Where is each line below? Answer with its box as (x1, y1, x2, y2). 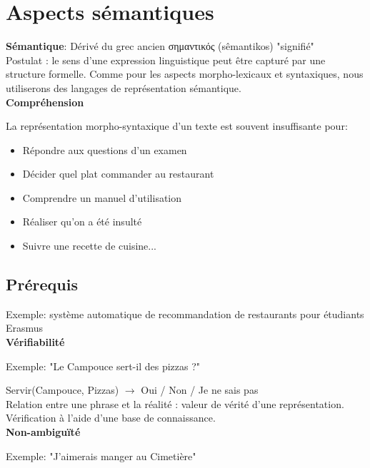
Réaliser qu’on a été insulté (22, 214, 142, 229)
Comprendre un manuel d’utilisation (22, 190, 182, 205)
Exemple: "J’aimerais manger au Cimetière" (6, 448, 196, 463)
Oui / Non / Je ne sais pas (141, 382, 259, 397)
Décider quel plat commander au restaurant (22, 166, 214, 181)
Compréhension (6, 94, 84, 109)
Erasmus (6, 320, 44, 335)
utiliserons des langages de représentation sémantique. (6, 80, 241, 95)
